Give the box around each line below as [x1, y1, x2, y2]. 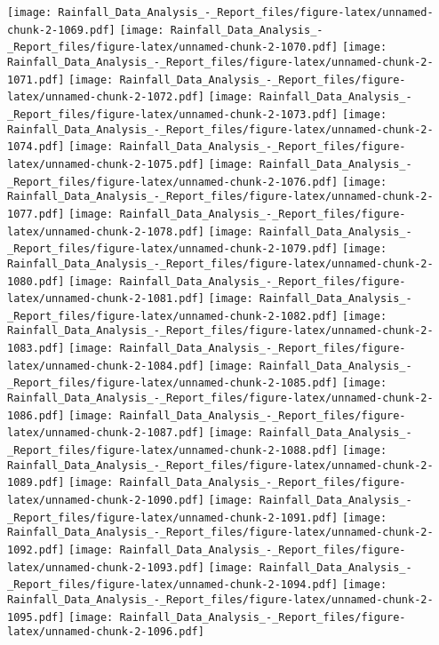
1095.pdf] [7, 610, 65, 624]
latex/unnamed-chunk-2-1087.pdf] [7, 426, 204, 440]
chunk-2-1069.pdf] [7, 23, 116, 36]
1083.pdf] [7, 342, 65, 355]
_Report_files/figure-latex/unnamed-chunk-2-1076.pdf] [7, 175, 339, 188]
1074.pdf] [7, 140, 65, 154]
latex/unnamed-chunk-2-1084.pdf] [7, 359, 204, 372]
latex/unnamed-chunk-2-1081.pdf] [7, 292, 204, 306]
